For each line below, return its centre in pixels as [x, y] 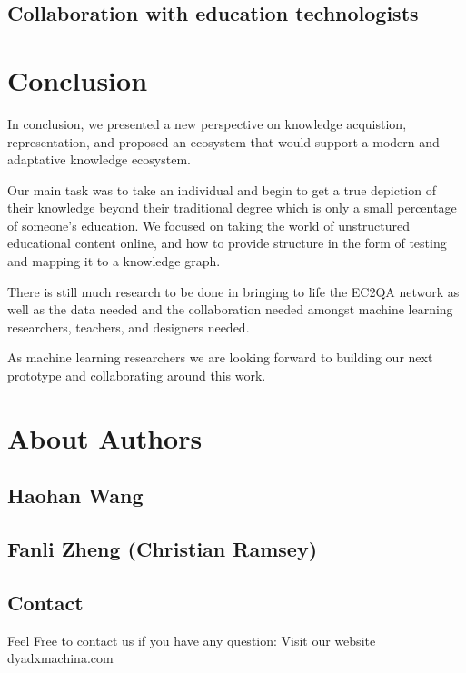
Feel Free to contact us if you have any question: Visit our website [192, 640]
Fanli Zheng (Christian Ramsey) [163, 549]
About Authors [105, 437]
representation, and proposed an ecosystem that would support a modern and [223, 141]
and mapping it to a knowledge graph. [114, 261]
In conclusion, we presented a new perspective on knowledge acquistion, [207, 123]
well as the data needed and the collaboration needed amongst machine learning [230, 309]
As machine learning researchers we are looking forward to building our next [220, 357]
